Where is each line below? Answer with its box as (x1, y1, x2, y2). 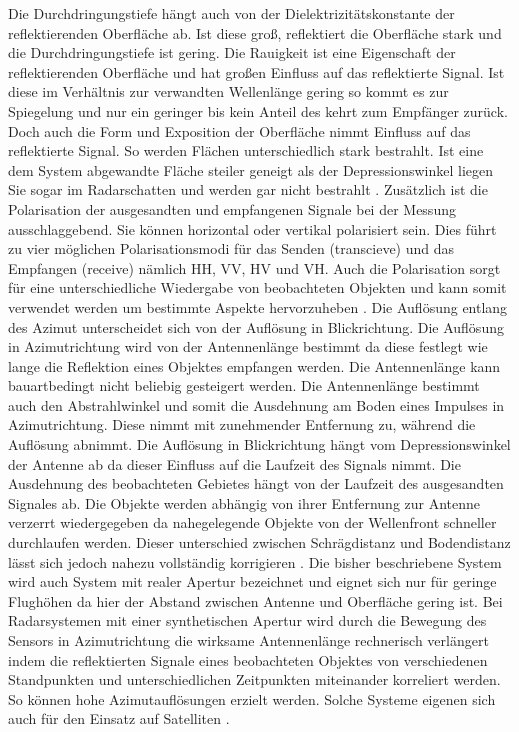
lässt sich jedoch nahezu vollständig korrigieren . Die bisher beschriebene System (8, 551, 502, 572)
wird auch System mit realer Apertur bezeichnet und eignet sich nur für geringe (8, 571, 497, 592)
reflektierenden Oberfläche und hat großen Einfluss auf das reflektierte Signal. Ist (8, 61, 505, 82)
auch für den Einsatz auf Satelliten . (8, 708, 230, 729)
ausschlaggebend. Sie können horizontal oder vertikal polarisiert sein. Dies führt (8, 218, 497, 239)
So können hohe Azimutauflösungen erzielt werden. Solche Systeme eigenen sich (8, 688, 496, 709)
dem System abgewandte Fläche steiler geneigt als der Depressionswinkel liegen (8, 159, 494, 180)
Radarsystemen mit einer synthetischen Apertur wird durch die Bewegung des (8, 610, 487, 631)
